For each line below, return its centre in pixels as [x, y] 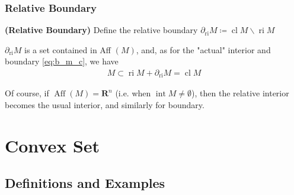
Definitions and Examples [85, 183]
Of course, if [27, 93]
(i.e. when [133, 93]
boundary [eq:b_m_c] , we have [62, 61]
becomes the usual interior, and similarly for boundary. [105, 105]
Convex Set [52, 145]
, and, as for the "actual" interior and [203, 49]
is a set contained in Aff [68, 49]
